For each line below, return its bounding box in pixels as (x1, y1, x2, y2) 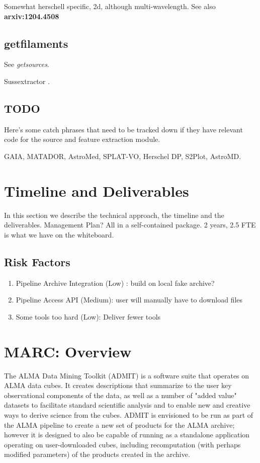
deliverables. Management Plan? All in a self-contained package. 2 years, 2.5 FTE (4, 219, 256, 230)
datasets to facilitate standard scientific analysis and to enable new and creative (4, 400, 250, 410)
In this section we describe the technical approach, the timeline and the (4, 209, 224, 220)
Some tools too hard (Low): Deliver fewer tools (16, 311, 161, 322)
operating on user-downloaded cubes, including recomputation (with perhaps (4, 439, 241, 449)
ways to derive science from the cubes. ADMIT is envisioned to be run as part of (4, 409, 253, 420)
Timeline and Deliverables (4, 180, 189, 201)
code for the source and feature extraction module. (4, 134, 160, 144)
